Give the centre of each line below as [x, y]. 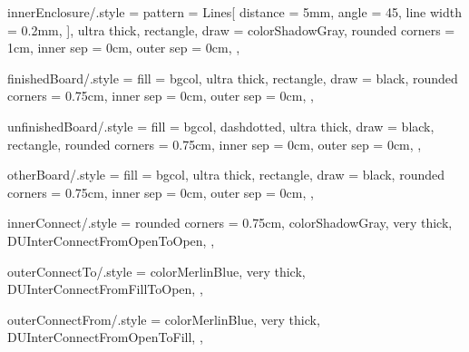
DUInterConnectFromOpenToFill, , [105, 337]
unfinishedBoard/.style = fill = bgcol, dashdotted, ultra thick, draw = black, [221, 126]
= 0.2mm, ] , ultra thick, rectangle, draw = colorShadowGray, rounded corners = [231, 29]
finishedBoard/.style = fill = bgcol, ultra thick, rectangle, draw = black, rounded [233, 78]
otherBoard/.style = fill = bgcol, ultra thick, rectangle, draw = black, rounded [226, 175]
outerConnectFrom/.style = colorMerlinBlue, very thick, [164, 319]
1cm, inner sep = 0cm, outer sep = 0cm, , [124, 48]
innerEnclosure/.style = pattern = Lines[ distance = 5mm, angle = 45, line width [234, 12]
